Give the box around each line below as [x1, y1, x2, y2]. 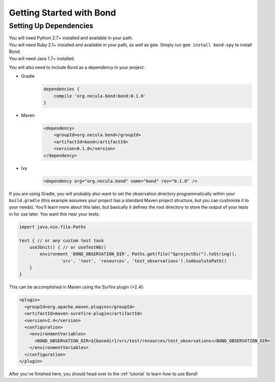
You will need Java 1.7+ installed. [9, 55, 75, 61]
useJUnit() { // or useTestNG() [29, 244, 107, 250]
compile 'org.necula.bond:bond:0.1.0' [53, 93, 146, 99]
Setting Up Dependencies [9, 21, 93, 30]
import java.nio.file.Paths [19, 224, 86, 229]
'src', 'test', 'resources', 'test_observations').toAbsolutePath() [60, 258, 227, 263]
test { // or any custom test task [19, 238, 104, 243]
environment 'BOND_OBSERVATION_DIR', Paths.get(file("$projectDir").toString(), [39, 251, 238, 257]
